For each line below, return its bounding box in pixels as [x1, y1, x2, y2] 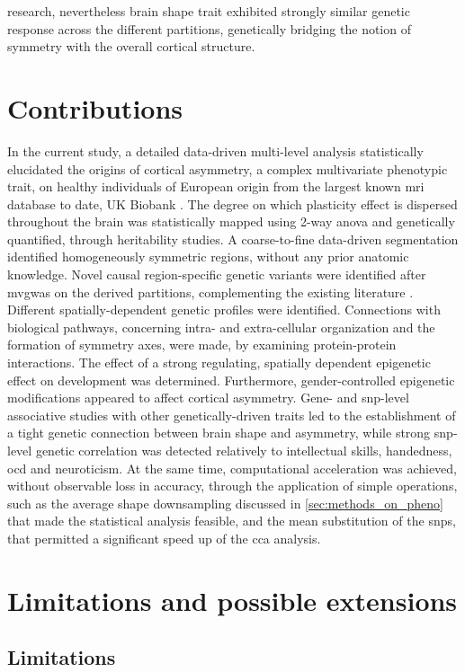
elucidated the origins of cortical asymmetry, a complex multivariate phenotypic [7, 159, 448, 178]
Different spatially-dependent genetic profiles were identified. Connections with [7, 300, 441, 319]
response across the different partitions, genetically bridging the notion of [7, 19, 411, 38]
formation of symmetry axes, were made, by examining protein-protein [7, 335, 397, 354]
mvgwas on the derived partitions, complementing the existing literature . [7, 282, 414, 301]
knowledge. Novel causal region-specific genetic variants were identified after [7, 265, 426, 284]
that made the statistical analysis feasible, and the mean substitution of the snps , [7, 511, 456, 530]
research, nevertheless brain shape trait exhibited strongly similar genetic [7, 2, 410, 20]
